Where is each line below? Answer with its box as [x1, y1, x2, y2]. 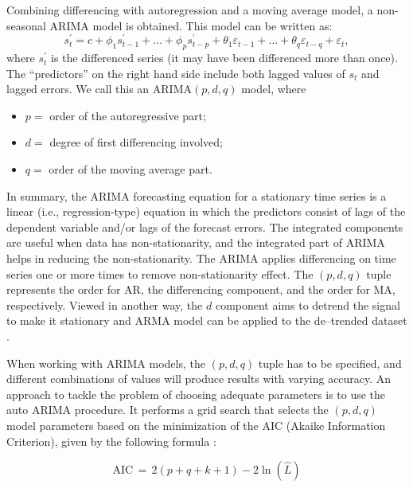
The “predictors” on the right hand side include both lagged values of [6, 64, 345, 81]
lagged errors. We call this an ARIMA [6, 80, 193, 97]
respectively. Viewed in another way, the [6, 296, 203, 313]
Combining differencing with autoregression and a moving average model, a [6, 2, 373, 18]
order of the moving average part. [49, 161, 212, 178]
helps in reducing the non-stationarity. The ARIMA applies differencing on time [6, 250, 396, 266]
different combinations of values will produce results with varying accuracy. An [6, 370, 392, 387]
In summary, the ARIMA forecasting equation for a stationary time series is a [6, 187, 387, 204]
